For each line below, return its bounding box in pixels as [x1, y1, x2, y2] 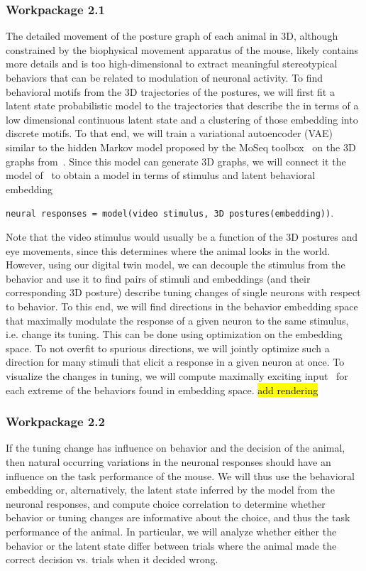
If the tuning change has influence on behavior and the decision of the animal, [6, 440, 345, 455]
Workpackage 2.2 [6, 413, 105, 430]
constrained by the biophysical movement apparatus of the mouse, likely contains [6, 42, 359, 57]
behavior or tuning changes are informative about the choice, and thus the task [6, 510, 350, 525]
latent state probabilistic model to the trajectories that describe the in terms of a [6, 98, 359, 113]
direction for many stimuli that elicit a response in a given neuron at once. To [6, 354, 345, 369]
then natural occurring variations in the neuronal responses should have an [6, 454, 331, 469]
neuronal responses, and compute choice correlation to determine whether [6, 496, 326, 511]
